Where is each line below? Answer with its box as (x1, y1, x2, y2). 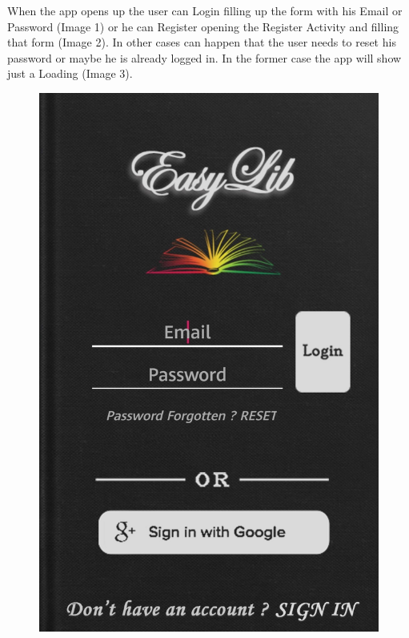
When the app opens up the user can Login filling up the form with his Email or (7, 2, 403, 18)
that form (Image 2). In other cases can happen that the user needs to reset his (7, 34, 396, 50)
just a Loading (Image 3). (7, 65, 133, 82)
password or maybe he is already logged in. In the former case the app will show (7, 49, 402, 66)
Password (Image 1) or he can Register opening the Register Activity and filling (7, 18, 399, 34)
